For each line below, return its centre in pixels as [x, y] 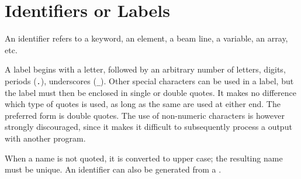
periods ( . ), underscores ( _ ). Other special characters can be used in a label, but [149, 80]
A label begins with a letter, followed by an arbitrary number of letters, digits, [145, 69]
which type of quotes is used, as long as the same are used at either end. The [143, 104]
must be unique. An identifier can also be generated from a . [113, 169]
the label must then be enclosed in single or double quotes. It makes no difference [150, 92]
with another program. [45, 138]
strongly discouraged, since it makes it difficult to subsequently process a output [148, 127]
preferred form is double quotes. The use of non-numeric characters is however [145, 115]
